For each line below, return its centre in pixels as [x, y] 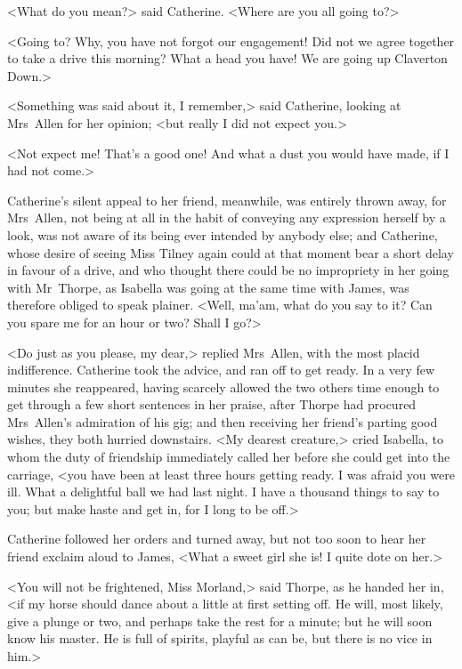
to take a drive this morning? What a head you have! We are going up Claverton [227, 58]
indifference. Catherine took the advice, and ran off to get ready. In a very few [221, 370]
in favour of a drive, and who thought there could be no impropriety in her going [228, 270]
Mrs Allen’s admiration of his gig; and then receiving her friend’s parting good [223, 421]
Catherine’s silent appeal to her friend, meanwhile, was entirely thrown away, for [227, 200]
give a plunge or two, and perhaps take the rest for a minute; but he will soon [220, 621]
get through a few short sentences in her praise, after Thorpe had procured [212, 404]
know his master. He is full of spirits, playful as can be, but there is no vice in [220, 638]
